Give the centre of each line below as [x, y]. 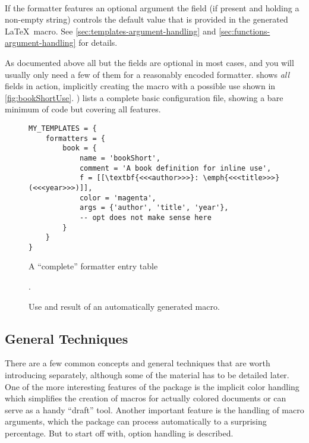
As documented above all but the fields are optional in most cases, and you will [149, 62]
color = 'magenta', [118, 198]
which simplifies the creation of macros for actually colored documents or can [146, 398]
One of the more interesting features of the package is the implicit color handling [152, 386]
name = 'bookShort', [120, 158]
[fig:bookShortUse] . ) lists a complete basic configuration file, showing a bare [144, 97]
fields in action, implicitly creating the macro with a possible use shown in [140, 86]
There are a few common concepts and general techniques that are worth [138, 363]
